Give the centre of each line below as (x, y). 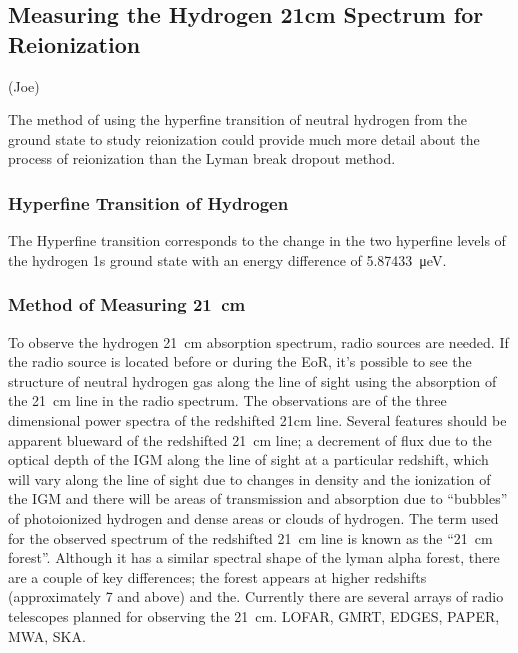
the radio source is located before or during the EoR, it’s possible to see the (240, 361)
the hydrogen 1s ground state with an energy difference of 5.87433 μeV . (227, 259)
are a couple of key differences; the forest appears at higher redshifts (217, 576)
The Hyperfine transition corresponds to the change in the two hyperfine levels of (257, 240)
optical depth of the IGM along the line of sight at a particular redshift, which (248, 459)
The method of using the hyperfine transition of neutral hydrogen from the (237, 119)
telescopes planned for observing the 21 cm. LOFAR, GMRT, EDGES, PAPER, (254, 615)
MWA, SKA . (47, 635)
